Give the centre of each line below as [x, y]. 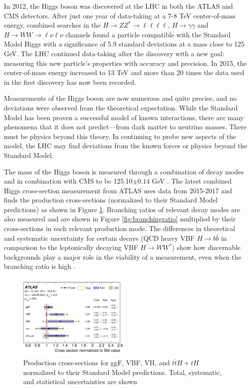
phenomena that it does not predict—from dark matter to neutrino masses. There [125, 127]
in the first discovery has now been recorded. [70, 82]
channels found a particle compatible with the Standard [148, 34]
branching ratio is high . [40, 266]
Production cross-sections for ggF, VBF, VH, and [96, 362]
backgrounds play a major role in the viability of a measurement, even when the [123, 256]
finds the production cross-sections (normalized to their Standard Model [111, 200]
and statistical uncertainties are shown [80, 381]
